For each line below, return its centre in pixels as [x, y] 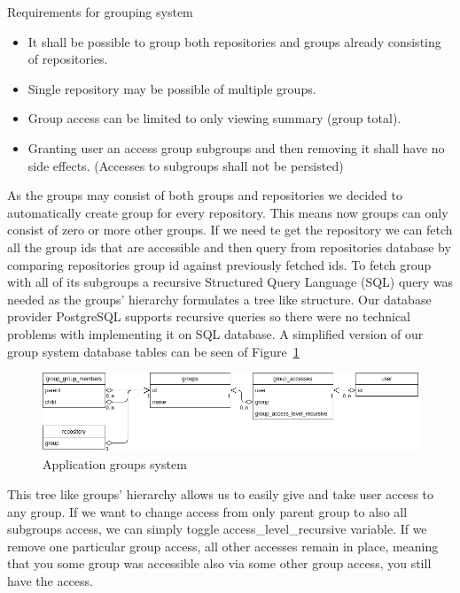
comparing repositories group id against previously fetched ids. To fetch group [219, 264]
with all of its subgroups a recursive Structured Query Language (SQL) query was [230, 282]
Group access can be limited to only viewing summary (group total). [214, 118]
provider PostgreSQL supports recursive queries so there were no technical [209, 316]
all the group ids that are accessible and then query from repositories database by [229, 246]
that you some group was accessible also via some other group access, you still [219, 563]
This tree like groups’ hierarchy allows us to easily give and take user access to [221, 494]
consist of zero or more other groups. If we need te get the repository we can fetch [230, 230]
